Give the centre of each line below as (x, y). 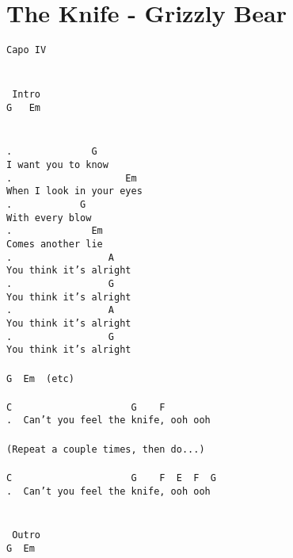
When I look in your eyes (74, 191)
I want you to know (57, 165)
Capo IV (27, 50)
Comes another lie (55, 245)
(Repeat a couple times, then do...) (106, 449)
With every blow (49, 218)
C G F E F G (111, 478)
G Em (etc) (40, 378)
